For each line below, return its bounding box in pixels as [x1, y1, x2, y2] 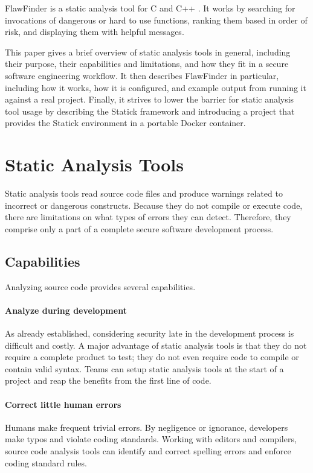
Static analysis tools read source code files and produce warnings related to [5, 187, 283, 200]
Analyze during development [5, 303, 127, 316]
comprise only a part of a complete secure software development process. [5, 222, 274, 235]
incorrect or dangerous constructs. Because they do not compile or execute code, [5, 198, 303, 211]
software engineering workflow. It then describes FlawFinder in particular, [5, 69, 279, 81]
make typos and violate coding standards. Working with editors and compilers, [5, 433, 297, 445]
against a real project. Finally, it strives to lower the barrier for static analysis [5, 93, 294, 106]
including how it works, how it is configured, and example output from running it [5, 81, 306, 94]
